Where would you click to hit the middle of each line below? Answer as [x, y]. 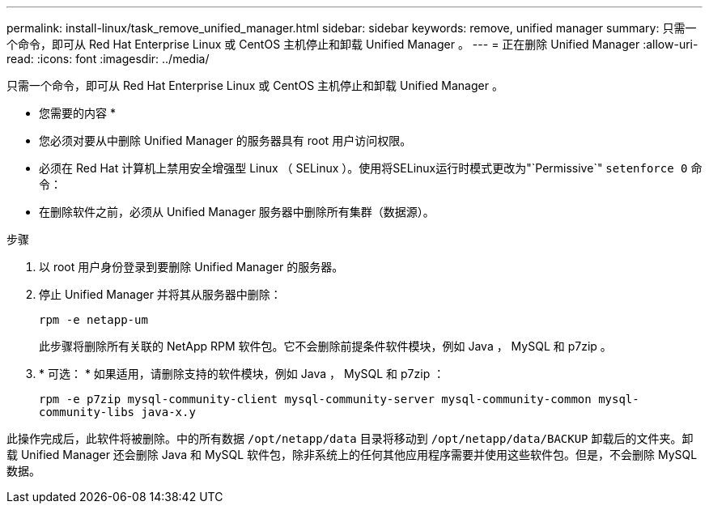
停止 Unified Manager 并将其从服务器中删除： [160, 294]
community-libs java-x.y [117, 412]
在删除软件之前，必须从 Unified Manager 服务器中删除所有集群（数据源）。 [237, 212]
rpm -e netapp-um [93, 320]
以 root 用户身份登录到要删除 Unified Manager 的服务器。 [191, 267]
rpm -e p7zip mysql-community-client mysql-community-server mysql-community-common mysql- [339, 399]
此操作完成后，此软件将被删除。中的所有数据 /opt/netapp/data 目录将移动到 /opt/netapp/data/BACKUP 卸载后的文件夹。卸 [350, 438]
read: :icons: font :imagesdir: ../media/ [108, 59]
